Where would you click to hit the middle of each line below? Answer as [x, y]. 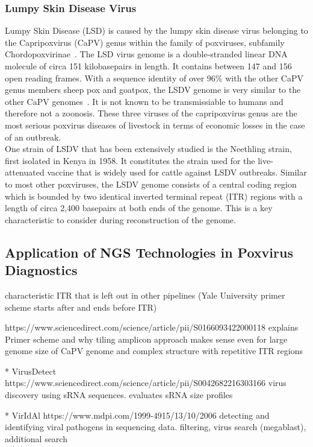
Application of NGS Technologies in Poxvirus [149, 252]
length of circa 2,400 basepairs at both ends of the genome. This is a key [139, 208]
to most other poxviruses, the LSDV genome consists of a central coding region [151, 184]
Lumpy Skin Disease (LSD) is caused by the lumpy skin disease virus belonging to [156, 30]
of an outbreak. [33, 137]
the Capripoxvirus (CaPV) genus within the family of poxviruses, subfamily [145, 42]
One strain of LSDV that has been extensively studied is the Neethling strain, [148, 149]
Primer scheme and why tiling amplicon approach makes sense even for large [146, 339]
